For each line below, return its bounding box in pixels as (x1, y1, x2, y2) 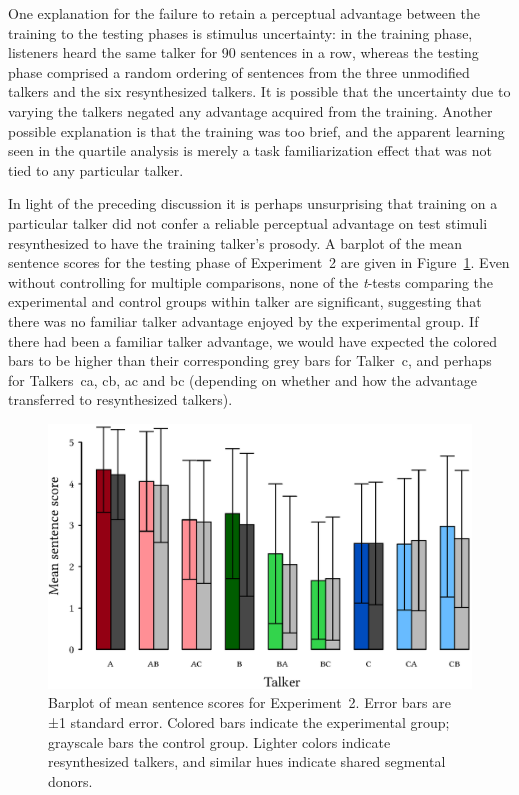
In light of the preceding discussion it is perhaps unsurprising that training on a (8, 193, 498, 214)
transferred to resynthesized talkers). (8, 389, 233, 410)
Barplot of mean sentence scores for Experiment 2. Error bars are (48, 692, 451, 713)
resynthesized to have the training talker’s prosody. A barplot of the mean (8, 232, 462, 253)
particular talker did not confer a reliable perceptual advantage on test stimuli (8, 212, 488, 233)
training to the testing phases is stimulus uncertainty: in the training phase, (8, 22, 473, 43)
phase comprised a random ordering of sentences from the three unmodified (8, 61, 470, 82)
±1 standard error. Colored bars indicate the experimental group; (48, 712, 450, 733)
